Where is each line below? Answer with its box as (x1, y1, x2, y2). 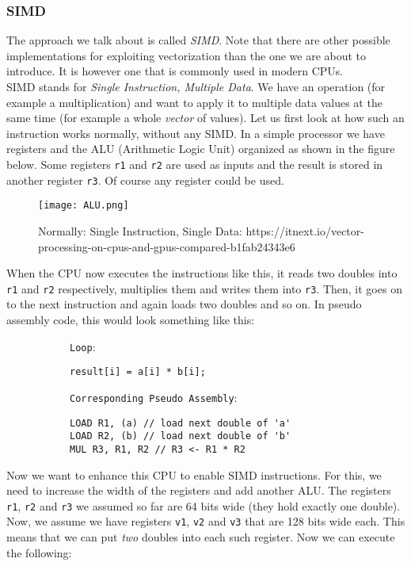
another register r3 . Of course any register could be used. (6, 171, 284, 188)
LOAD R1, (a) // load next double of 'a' (70, 417, 291, 429)
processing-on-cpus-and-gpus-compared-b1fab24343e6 (38, 238, 295, 254)
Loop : (70, 338, 96, 354)
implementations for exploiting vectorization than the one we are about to (6, 47, 367, 63)
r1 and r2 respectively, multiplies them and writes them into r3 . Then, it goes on (6, 280, 402, 296)
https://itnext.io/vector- (245, 222, 364, 239)
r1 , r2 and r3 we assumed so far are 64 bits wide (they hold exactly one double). (6, 497, 401, 514)
